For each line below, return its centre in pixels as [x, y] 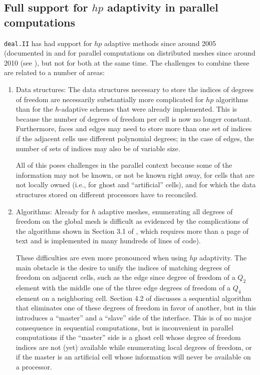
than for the [34, 109]
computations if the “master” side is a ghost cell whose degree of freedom [128, 337]
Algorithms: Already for [53, 211]
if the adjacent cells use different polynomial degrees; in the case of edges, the [135, 138]
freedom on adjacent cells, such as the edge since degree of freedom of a [125, 277]
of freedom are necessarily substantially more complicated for [110, 99]
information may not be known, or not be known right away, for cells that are [135, 174]
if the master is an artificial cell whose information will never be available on [133, 357]
